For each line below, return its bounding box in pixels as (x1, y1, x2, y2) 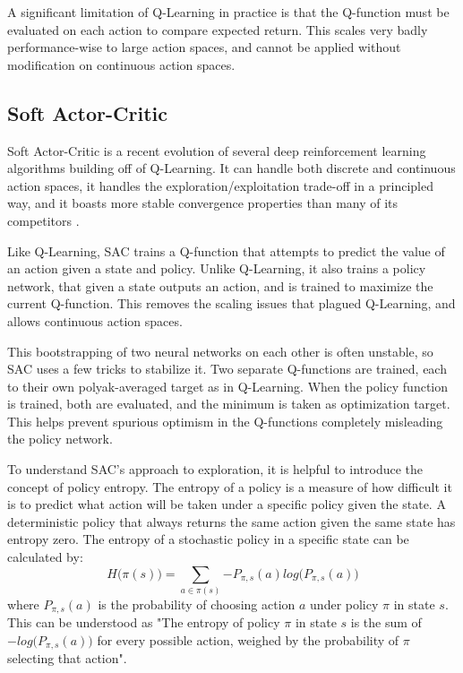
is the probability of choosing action (98, 594, 296, 613)
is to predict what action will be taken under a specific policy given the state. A (7, 495, 446, 513)
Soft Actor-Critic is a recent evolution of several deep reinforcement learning (7, 141, 426, 160)
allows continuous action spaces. (7, 311, 183, 330)
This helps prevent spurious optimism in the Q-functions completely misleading (7, 411, 443, 430)
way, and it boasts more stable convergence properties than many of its (7, 194, 399, 212)
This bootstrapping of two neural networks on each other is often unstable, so (7, 341, 433, 360)
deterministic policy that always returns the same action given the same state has (7, 512, 456, 531)
